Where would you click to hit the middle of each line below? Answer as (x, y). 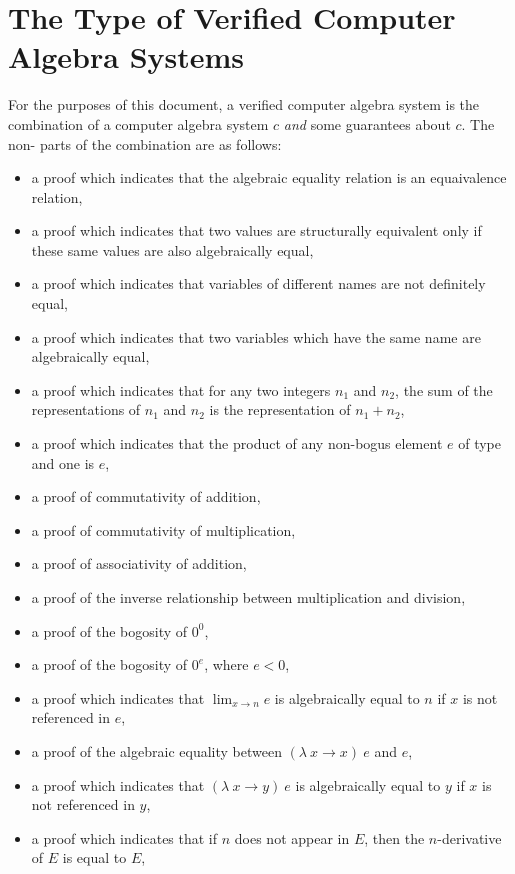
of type (479, 443)
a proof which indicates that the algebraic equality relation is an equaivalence (269, 177)
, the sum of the (444, 389)
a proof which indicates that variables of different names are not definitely (258, 283)
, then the (394, 837)
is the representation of (280, 409)
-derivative (469, 837)
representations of (86, 409)
